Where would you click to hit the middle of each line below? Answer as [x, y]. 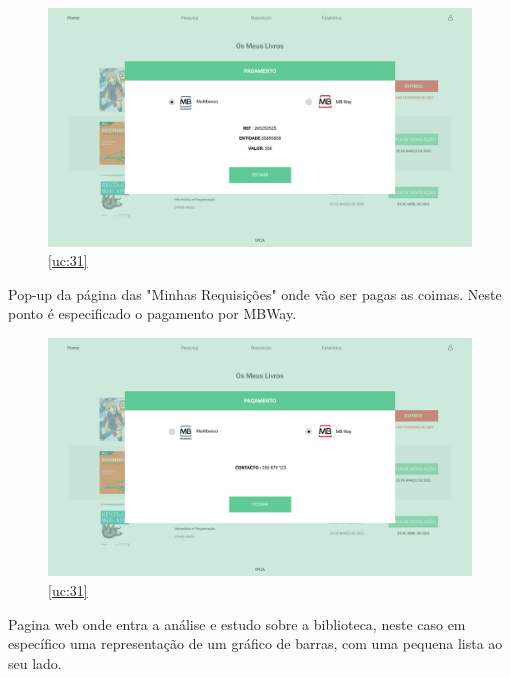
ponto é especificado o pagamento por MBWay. [152, 313]
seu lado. [35, 662]
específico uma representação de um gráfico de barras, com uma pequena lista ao [255, 643]
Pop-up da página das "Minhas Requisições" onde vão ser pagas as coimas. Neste [255, 293]
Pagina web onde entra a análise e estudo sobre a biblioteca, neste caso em [237, 623]
